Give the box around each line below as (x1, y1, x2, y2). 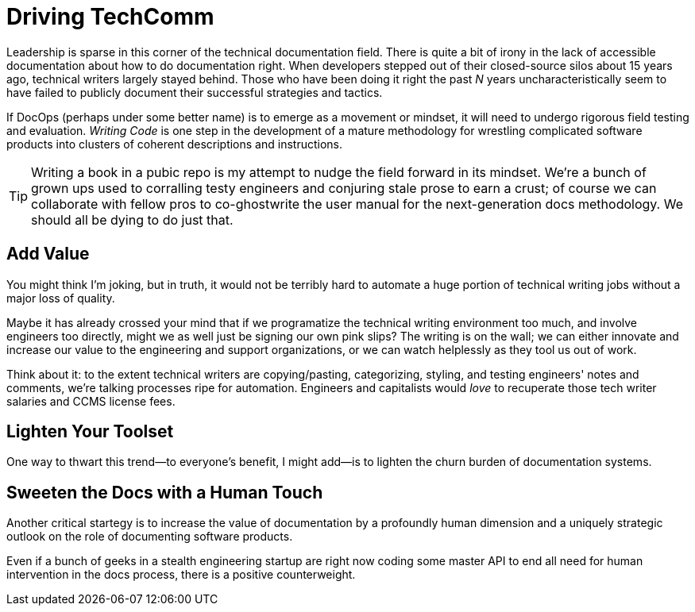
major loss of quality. (6, 291, 115, 305)
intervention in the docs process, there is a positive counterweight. (6, 568, 356, 582)
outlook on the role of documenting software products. (6, 529, 293, 544)
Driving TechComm (6, 3, 214, 30)
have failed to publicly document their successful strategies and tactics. (6, 85, 383, 99)
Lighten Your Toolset (6, 421, 174, 442)
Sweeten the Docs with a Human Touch (6, 482, 323, 502)
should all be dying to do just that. (31, 211, 234, 228)
